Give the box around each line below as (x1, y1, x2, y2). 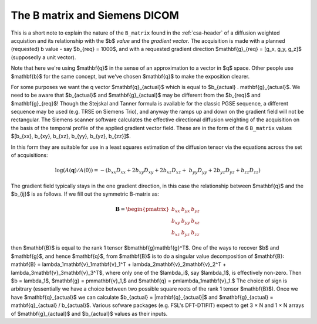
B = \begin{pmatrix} (115, 206, 170, 213)
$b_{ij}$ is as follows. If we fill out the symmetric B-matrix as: (11, 190, 160, 197)
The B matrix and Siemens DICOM (11, 9, 179, 22)
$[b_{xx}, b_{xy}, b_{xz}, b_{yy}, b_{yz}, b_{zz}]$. (11, 132, 131, 140)
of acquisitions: (11, 152, 48, 159)
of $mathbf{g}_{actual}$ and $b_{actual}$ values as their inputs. (11, 310, 168, 317)
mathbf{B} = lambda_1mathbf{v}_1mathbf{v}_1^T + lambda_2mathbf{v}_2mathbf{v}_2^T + (11, 261, 227, 268)
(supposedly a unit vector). (11, 53, 76, 61)
